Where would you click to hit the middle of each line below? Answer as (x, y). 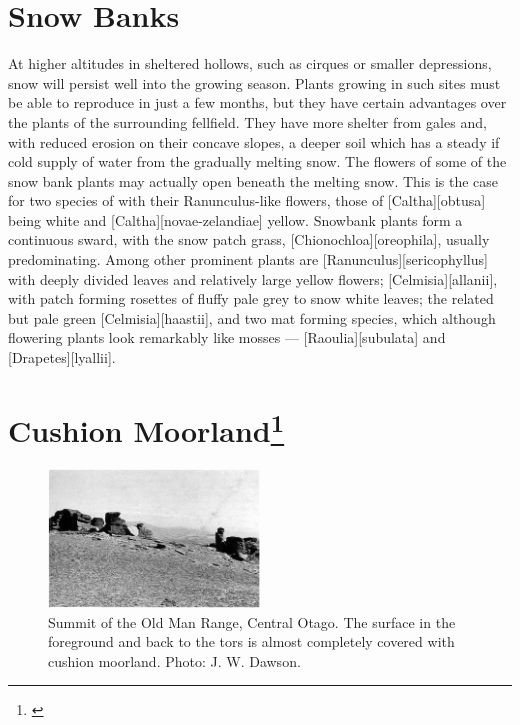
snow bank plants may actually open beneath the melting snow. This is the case (253, 180)
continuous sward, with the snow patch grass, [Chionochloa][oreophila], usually (249, 239)
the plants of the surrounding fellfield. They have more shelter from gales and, (247, 121)
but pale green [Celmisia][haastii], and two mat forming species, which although (252, 317)
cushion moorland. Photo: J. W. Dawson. (174, 660)
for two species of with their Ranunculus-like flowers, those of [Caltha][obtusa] (247, 200)
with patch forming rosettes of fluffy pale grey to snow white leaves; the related (251, 298)
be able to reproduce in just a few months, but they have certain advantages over (257, 102)
